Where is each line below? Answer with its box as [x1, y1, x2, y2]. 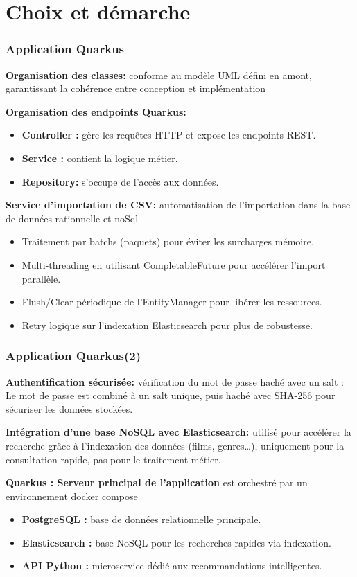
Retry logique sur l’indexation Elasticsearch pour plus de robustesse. [21, 317, 313, 332]
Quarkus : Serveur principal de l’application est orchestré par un [6, 475, 308, 490]
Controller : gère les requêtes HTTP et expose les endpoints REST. [21, 127, 316, 142]
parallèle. [21, 271, 61, 285]
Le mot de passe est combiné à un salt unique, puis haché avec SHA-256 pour [6, 388, 336, 402]
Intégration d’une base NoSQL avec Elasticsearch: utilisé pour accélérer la [6, 425, 351, 439]
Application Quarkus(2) [6, 347, 141, 364]
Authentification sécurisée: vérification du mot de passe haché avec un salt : [6, 374, 345, 389]
